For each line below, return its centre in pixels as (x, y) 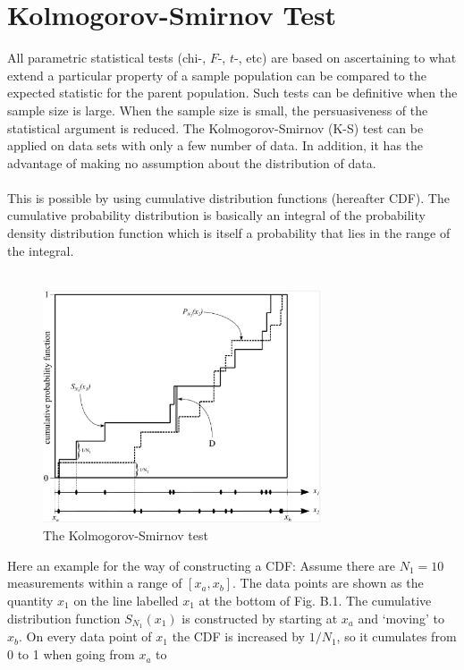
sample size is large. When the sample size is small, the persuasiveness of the (218, 110)
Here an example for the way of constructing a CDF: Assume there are (201, 565)
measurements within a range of (95, 583)
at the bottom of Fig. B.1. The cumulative (315, 600)
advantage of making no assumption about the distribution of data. (192, 162)
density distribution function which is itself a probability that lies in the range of (229, 233)
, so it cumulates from (397, 636)
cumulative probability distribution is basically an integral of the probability (216, 215)
